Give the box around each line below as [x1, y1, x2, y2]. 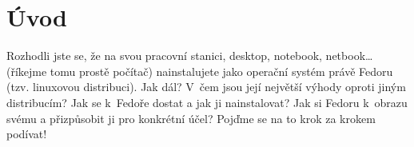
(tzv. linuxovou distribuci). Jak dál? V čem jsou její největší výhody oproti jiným [6, 78, 406, 95]
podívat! [6, 125, 47, 142]
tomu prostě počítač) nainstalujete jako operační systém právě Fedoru [50, 62, 393, 79]
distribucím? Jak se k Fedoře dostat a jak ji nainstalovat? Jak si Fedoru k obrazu [6, 93, 408, 110]
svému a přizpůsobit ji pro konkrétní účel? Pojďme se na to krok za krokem [6, 109, 376, 126]
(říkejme [6, 62, 47, 79]
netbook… [325, 47, 373, 64]
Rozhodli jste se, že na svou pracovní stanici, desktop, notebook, [6, 47, 322, 64]
